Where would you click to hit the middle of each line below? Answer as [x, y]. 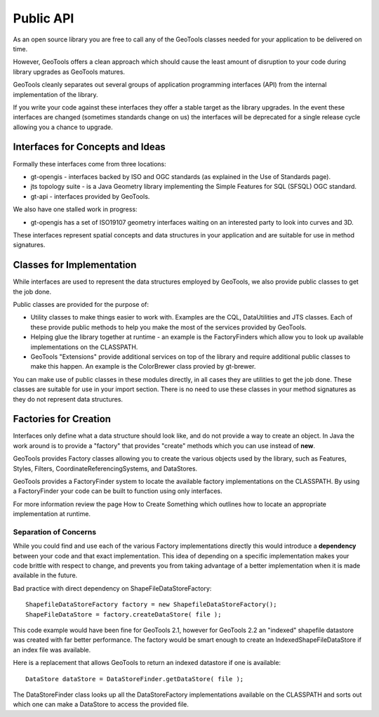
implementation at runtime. [52, 514]
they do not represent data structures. [68, 399]
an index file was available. [52, 650]
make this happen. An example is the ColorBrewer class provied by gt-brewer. [143, 367]
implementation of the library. [55, 94]
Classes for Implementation [75, 265]
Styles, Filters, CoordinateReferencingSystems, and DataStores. [105, 468]
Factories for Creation [62, 419]
